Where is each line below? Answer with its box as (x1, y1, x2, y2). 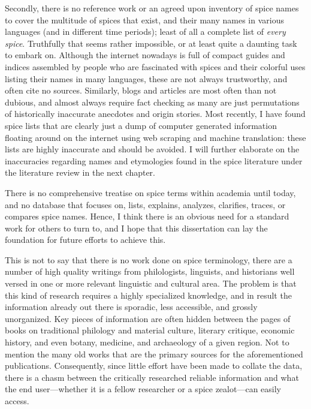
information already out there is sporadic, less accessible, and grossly (5, 300, 258, 313)
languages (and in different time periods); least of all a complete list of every (5, 25, 286, 38)
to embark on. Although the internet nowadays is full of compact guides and (5, 49, 285, 61)
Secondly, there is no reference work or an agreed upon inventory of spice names (5, 2, 299, 14)
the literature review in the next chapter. (5, 166, 155, 179)
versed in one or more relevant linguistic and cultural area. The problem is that (5, 277, 297, 290)
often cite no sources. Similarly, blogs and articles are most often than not (5, 84, 277, 97)
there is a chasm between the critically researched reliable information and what (5, 371, 299, 383)
